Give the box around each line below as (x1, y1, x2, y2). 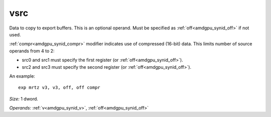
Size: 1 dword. (9, 96, 39, 102)
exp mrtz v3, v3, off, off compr (18, 85, 100, 91)
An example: (9, 73, 35, 79)
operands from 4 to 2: (9, 48, 55, 54)
